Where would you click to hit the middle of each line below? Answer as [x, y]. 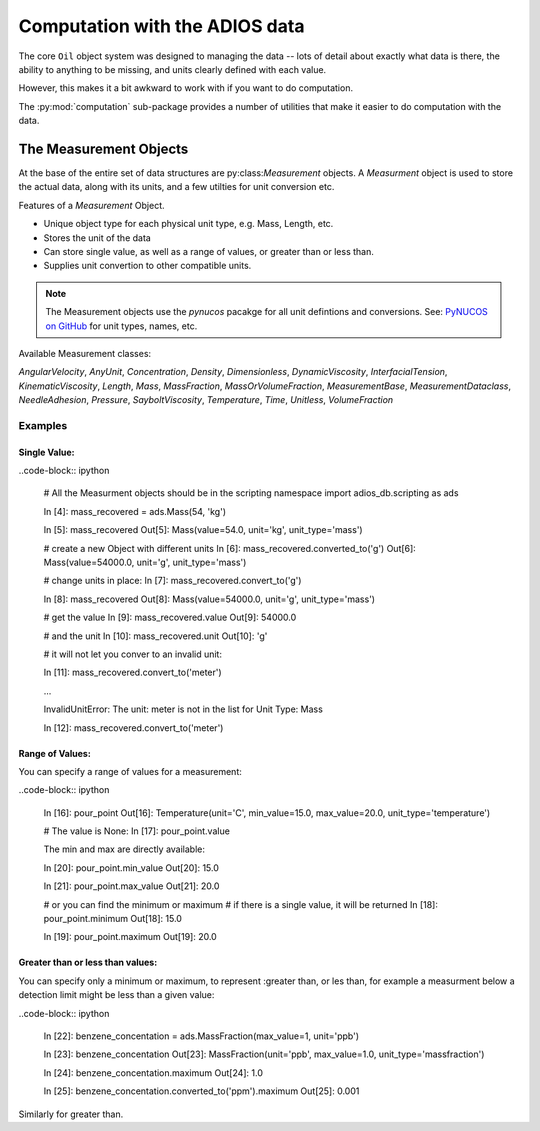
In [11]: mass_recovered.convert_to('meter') [132, 672]
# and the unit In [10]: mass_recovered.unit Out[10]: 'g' [155, 636]
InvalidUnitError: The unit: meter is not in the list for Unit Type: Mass [183, 709]
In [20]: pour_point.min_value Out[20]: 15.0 [131, 867]
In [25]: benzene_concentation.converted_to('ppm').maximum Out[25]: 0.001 [201, 1091]
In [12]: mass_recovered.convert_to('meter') [133, 727]
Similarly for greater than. [71, 1114]
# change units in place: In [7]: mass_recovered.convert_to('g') [172, 581]
